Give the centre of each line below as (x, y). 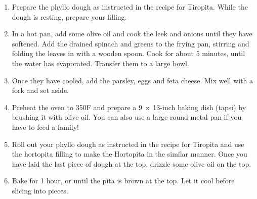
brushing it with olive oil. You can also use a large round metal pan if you (127, 117)
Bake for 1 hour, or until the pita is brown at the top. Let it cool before (123, 181)
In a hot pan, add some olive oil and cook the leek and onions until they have (132, 34)
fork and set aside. (40, 90)
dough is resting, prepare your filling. (69, 16)
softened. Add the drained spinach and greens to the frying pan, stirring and (131, 43)
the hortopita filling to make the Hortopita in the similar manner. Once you (130, 154)
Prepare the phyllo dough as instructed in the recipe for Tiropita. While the (130, 7)
